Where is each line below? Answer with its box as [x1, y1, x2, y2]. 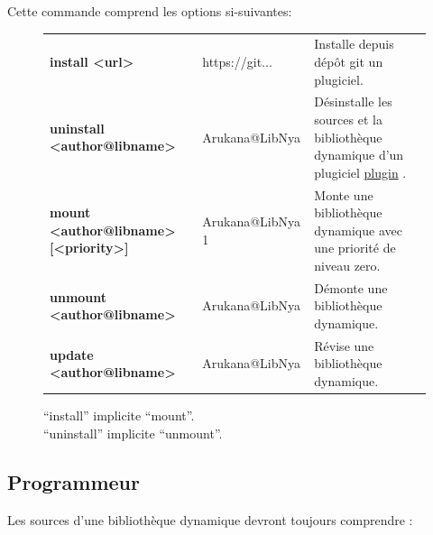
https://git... [202, 51, 272, 70]
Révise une [314, 336, 374, 355]
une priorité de [314, 238, 396, 257]
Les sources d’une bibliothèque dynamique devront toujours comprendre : [7, 510, 413, 529]
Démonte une [314, 278, 388, 297]
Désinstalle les [314, 92, 392, 111]
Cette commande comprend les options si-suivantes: [7, 2, 292, 20]
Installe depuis [314, 34, 394, 53]
